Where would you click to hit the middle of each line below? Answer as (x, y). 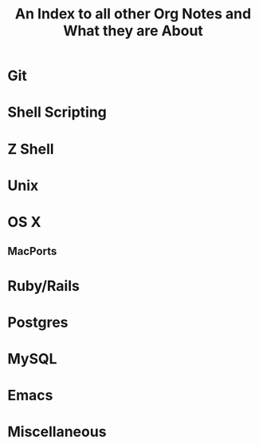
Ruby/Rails (44, 286)
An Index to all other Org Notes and (133, 14)
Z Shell (31, 149)
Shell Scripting (57, 112)
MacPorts (32, 251)
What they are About (133, 31)
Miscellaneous (57, 432)
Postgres (38, 322)
